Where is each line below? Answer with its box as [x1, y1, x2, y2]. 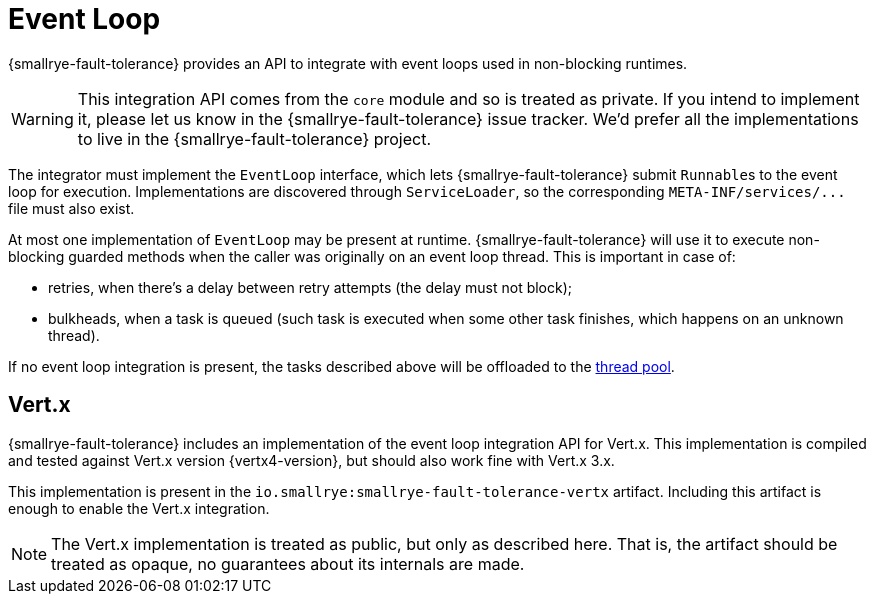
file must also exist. [8, 199, 135, 217]
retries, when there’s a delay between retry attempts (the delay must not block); [48, 278, 573, 296]
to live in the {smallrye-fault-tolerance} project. [77, 128, 432, 149]
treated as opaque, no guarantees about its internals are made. [51, 553, 525, 574]
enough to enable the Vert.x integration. [8, 499, 270, 517]
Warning [11, 108, 74, 129]
